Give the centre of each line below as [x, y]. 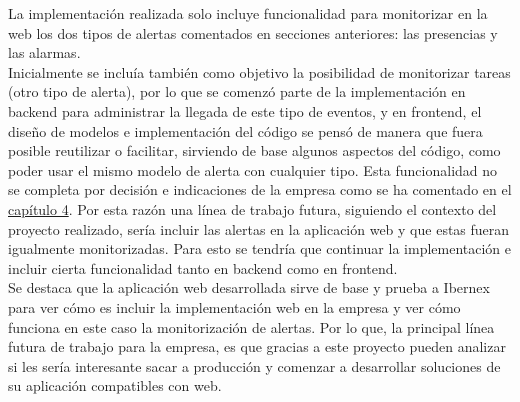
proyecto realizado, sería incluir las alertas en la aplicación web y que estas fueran [259, 228]
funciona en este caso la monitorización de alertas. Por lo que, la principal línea [251, 326]
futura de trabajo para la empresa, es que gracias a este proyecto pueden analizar [257, 346]
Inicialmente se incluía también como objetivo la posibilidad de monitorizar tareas [259, 71]
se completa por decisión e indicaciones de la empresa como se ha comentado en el [260, 189]
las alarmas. [44, 52]
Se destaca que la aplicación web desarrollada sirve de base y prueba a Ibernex [249, 287]
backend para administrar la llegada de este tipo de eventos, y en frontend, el [245, 110]
